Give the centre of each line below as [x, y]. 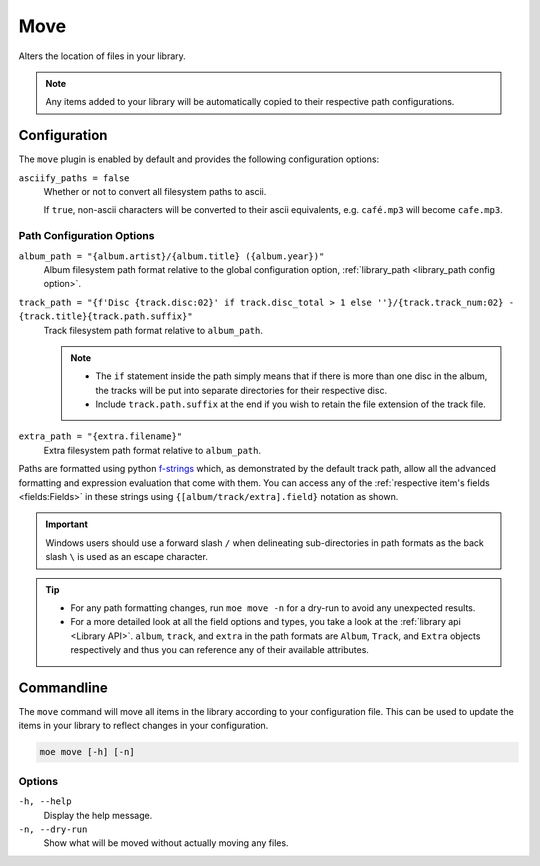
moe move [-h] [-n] [87, 752]
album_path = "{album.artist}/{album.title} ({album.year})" [171, 256]
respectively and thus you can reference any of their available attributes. [220, 650]
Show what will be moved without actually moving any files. [166, 843]
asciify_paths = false [74, 178]
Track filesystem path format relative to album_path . [153, 330]
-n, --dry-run [53, 829]
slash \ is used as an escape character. [127, 557]
